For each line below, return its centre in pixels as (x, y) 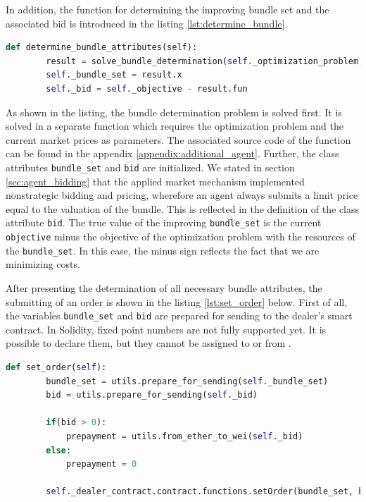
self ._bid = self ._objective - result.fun (147, 88)
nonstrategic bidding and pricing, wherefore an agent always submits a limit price (182, 195)
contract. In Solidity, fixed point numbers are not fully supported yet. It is (166, 329)
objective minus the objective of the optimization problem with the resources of (181, 237)
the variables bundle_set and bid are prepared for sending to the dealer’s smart (179, 316)
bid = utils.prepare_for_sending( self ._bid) (152, 395)
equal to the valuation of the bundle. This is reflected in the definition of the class (183, 208)
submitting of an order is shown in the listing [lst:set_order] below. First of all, (177, 301)
